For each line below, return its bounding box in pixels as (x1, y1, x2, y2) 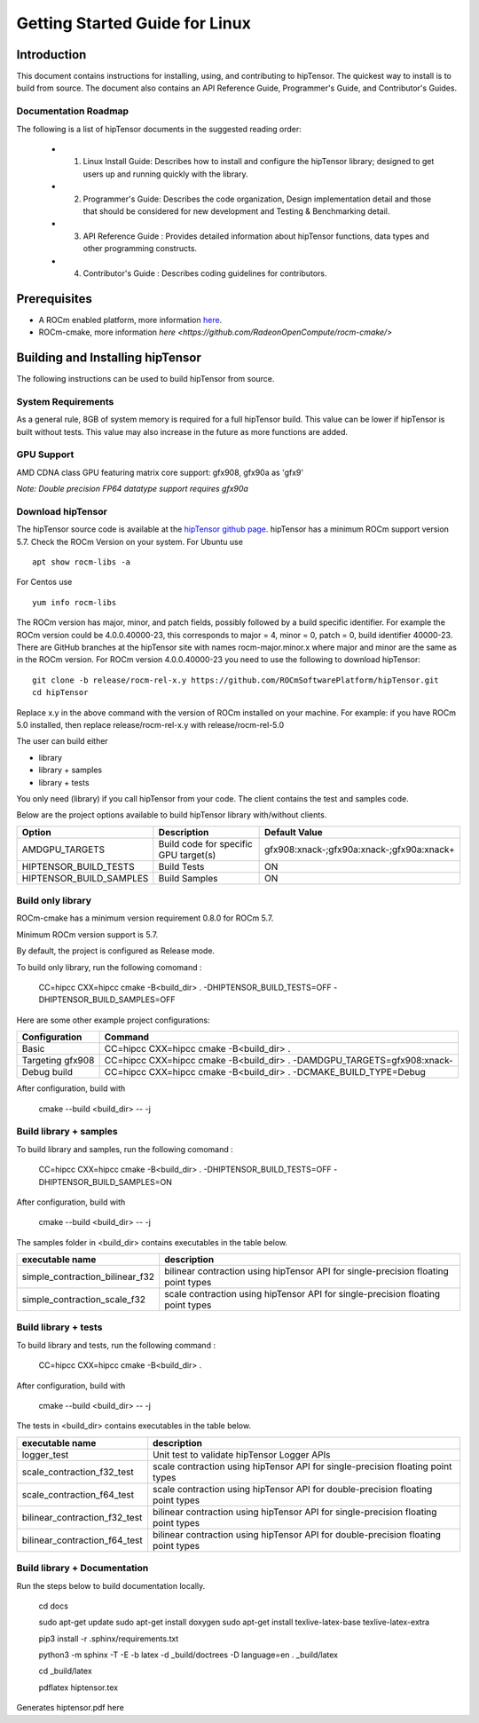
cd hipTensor (32, 688, 89, 698)
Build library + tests (16, 1321, 103, 1333)
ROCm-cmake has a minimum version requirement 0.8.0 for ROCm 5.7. (16, 913, 274, 923)
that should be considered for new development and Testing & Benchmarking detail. (82, 205, 390, 217)
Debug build (21, 1066, 73, 1079)
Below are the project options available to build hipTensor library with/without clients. (16, 810, 327, 820)
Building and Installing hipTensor (16, 351, 201, 365)
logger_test (21, 1448, 69, 1460)
